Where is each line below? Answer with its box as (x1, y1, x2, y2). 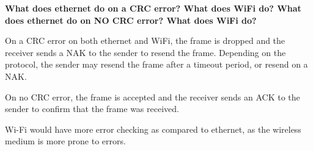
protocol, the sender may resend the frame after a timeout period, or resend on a (5, 58, 308, 71)
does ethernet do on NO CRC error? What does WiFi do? (5, 13, 257, 26)
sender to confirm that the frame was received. (5, 102, 179, 115)
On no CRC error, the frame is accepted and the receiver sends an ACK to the (5, 90, 300, 103)
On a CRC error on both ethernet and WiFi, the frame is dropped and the (5, 34, 285, 47)
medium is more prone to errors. (5, 135, 126, 147)
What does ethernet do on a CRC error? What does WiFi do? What (5, 2, 301, 14)
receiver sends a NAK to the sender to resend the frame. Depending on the (5, 46, 286, 58)
